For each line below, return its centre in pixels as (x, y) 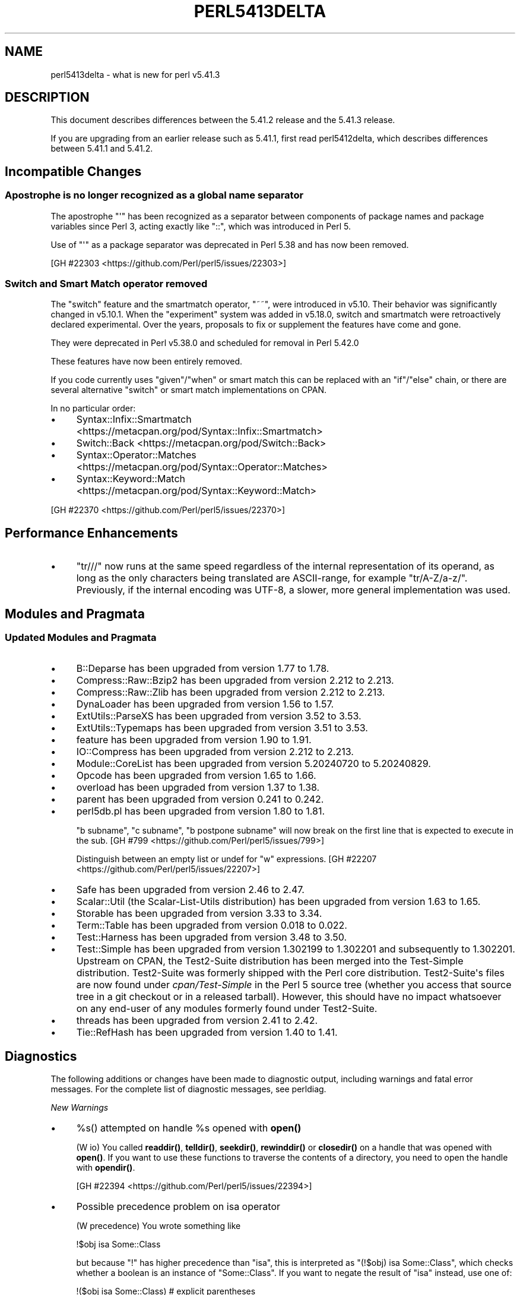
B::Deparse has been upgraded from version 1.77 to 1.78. (203, 669)
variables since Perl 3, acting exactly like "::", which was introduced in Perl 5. (201, 226)
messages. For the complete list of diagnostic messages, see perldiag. (188, 1089)
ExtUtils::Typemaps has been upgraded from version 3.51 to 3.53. (222, 728)
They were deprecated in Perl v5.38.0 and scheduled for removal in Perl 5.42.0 (205, 343)
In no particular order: (93, 408)
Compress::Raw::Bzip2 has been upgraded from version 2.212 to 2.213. (235, 680)
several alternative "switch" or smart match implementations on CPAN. (189, 390)
